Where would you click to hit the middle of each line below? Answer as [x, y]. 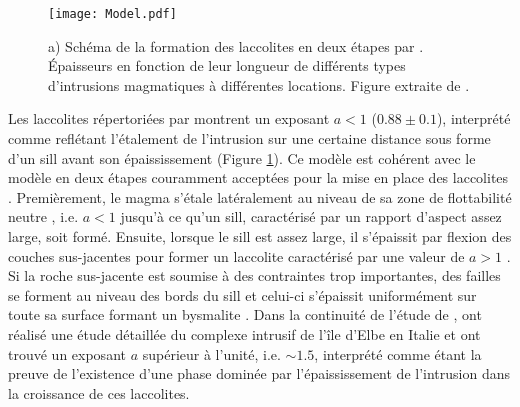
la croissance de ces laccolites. [99, 392]
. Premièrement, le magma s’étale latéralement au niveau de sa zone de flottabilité [260, 196]
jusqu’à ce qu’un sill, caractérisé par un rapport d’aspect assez [311, 216]
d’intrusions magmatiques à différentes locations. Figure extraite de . [259, 84]
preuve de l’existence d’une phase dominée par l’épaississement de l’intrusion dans [259, 373]
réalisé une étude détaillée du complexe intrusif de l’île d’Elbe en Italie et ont [244, 333]
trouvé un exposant [67, 353]
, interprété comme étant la [398, 353]
